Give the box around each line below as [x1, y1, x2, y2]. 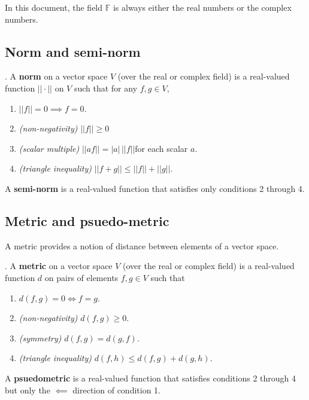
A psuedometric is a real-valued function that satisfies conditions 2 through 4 [5, 371, 296, 384]
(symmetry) [19, 331, 62, 344]
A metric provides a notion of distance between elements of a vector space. [5, 239, 279, 252]
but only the [5, 383, 50, 396]
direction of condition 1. [72, 383, 160, 396]
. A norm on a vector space [5, 70, 108, 83]
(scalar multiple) [19, 142, 80, 154]
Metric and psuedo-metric [5, 211, 169, 230]
